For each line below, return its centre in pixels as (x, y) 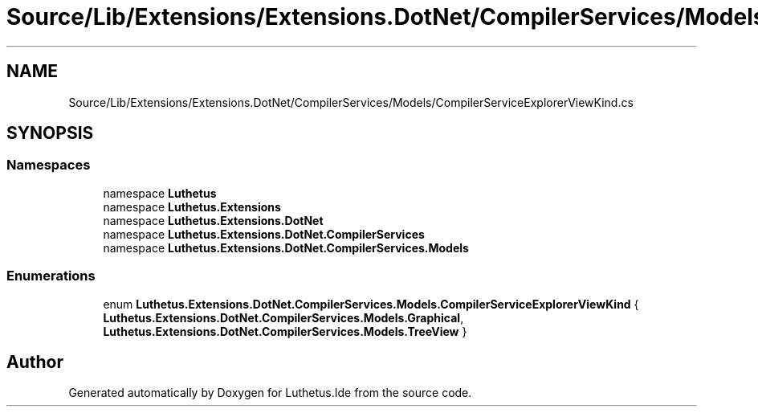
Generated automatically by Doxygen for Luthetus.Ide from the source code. (270, 393)
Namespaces (49, 165)
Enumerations (51, 276)
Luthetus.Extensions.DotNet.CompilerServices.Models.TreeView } (285, 331)
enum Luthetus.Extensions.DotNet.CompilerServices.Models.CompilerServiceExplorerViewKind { (371, 304)
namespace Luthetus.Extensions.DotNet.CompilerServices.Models (286, 247)
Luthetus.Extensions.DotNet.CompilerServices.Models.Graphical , (283, 317)
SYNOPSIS (50, 133)
